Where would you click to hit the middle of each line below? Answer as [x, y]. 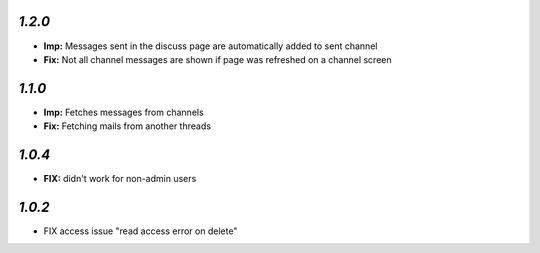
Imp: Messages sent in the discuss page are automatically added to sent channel [210, 46]
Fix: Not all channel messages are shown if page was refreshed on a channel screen [217, 59]
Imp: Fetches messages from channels [123, 112]
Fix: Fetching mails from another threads [127, 126]
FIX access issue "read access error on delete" [140, 231]
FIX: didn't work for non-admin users [120, 179]
